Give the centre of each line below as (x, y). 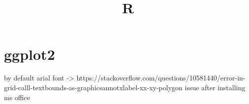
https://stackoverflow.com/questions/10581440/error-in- (161, 78)
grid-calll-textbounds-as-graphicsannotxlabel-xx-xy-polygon (93, 87)
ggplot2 (30, 54)
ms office (17, 97)
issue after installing (215, 87)
